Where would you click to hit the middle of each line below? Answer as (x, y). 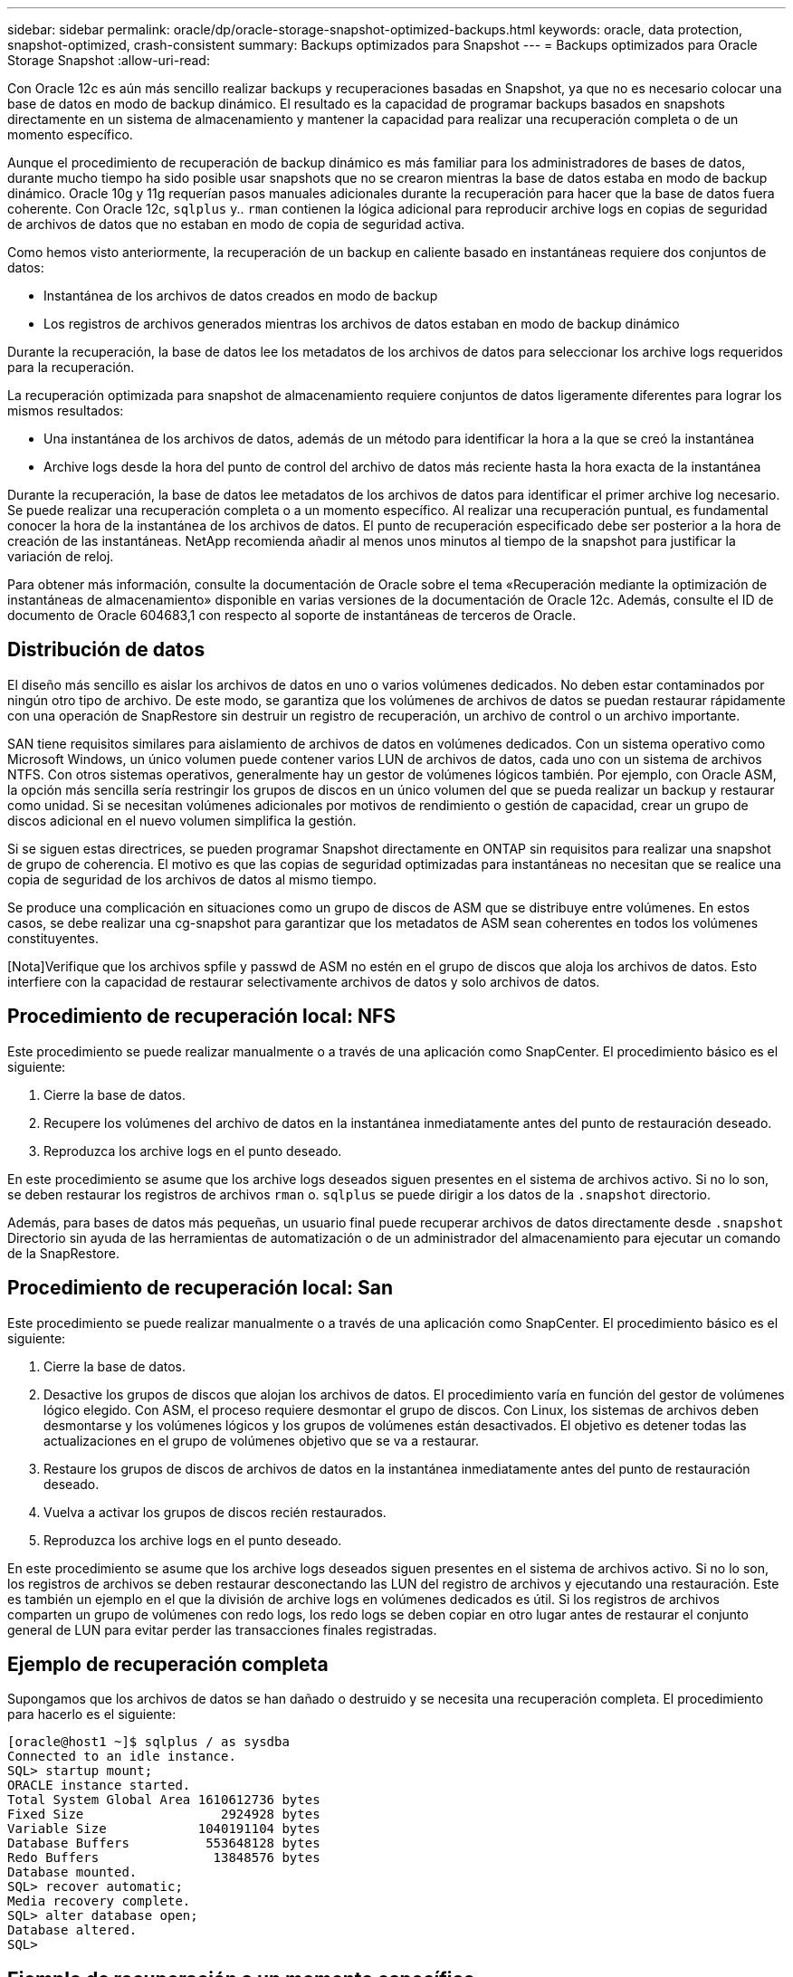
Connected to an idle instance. (122, 1757)
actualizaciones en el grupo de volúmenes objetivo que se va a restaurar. (262, 1440)
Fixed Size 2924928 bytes (164, 1815)
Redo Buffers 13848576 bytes (164, 1858)
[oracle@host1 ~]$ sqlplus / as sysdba (148, 1742)
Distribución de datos (106, 650)
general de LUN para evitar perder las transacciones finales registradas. (222, 1629)
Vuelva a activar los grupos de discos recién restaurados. (215, 1512)
